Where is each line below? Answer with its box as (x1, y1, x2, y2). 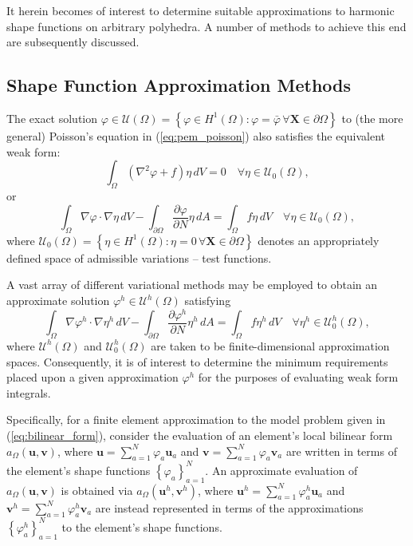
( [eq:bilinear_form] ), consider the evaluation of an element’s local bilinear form (6, 426, 393, 443)
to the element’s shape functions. (61, 518, 222, 535)
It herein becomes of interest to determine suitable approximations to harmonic (6, 2, 395, 18)
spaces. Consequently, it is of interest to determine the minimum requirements (6, 353, 388, 370)
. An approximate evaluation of (205, 461, 358, 478)
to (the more (341, 109, 403, 126)
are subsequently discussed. (6, 34, 140, 50)
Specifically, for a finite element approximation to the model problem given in (6, 411, 386, 428)
